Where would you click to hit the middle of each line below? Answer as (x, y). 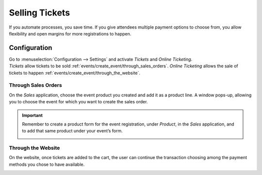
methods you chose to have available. (47, 164)
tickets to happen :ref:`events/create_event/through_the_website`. (75, 73)
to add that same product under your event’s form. (73, 131)
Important (33, 115)
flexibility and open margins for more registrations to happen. (70, 33)
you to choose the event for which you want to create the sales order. (78, 102)
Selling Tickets (40, 13)
